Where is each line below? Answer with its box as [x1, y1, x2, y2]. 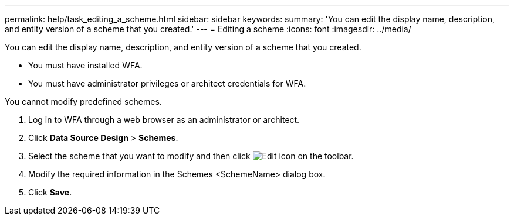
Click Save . [28, 187, 72, 197]
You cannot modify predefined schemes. [5, 97, 162, 106]
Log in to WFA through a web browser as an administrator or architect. [28, 115, 300, 125]
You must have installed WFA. [28, 60, 143, 70]
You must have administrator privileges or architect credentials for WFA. [28, 78, 306, 88]
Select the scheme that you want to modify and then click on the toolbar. [28, 151, 354, 161]
